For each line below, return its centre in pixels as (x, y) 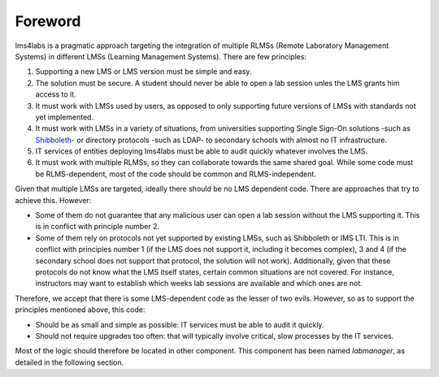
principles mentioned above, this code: (80, 310)
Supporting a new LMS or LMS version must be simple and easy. (143, 71)
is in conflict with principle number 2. (98, 227)
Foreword (48, 21)
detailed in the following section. (70, 362)
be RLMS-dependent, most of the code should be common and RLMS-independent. (176, 174)
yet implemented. (64, 117)
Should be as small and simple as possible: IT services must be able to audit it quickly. (180, 324)
